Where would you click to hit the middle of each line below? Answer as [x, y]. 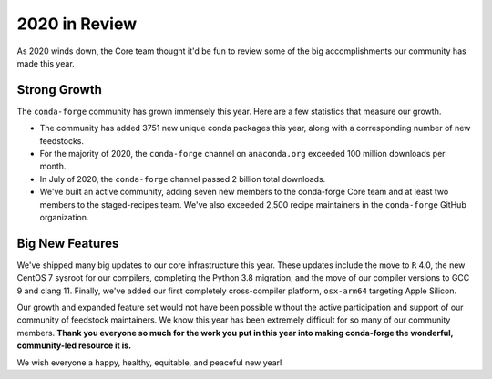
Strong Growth [59, 90]
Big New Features [68, 243]
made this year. [46, 63]
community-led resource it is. [74, 345]
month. [53, 166]
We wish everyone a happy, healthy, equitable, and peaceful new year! [149, 362]
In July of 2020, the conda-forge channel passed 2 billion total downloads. [183, 179]
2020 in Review [77, 24]
